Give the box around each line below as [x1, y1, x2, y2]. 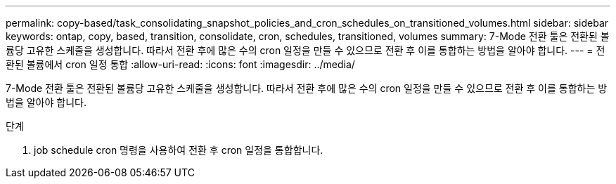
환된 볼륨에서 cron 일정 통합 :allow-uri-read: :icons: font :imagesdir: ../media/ [6, 58, 355, 70]
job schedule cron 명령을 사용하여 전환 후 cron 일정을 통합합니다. [34, 144, 323, 156]
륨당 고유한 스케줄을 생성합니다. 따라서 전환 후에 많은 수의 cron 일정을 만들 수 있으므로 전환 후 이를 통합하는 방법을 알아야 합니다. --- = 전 [6, 44, 605, 56]
